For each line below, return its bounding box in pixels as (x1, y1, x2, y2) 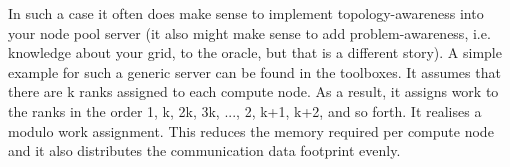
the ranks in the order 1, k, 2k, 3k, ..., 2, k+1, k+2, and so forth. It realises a (8, 100, 482, 121)
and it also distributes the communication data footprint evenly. (8, 140, 401, 161)
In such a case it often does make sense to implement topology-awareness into (8, 3, 484, 23)
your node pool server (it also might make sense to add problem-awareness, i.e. (8, 22, 491, 43)
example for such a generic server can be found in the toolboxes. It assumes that (8, 61, 501, 82)
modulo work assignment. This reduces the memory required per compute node (8, 120, 494, 141)
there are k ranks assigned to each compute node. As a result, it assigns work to (8, 81, 499, 102)
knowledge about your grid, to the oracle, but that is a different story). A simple (8, 42, 502, 63)
